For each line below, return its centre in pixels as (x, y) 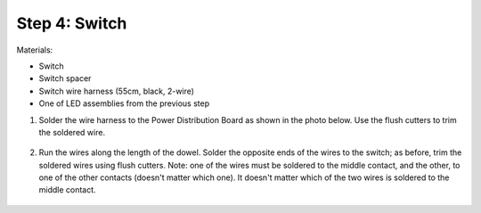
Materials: (35, 50)
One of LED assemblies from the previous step (124, 103)
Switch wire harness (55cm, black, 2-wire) (117, 91)
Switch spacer (65, 78)
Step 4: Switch (72, 23)
